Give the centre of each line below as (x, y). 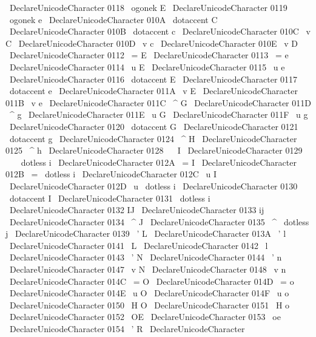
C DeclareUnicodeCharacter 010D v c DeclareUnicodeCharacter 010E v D (152, 43)
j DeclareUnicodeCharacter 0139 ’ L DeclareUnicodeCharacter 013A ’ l (146, 233)
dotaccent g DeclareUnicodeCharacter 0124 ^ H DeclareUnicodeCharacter (153, 138)
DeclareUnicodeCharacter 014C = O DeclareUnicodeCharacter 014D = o (152, 281)
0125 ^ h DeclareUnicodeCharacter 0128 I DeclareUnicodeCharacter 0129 (154, 150)
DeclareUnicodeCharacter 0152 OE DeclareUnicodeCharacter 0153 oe (145, 317)
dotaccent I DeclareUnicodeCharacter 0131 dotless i (110, 198)
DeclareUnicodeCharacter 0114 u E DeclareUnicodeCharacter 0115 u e (147, 66)
